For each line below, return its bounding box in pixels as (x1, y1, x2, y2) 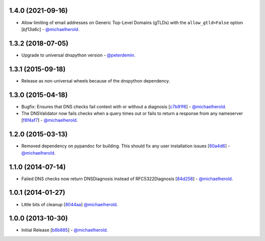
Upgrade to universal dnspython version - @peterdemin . (21, 52, 136, 58)
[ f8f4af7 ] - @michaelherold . (21, 117, 78, 123)
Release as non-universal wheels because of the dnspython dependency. (21, 78, 170, 83)
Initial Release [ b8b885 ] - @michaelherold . (21, 227, 108, 233)
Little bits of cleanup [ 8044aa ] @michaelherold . (21, 201, 118, 207)
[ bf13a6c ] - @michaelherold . (21, 26, 79, 32)
